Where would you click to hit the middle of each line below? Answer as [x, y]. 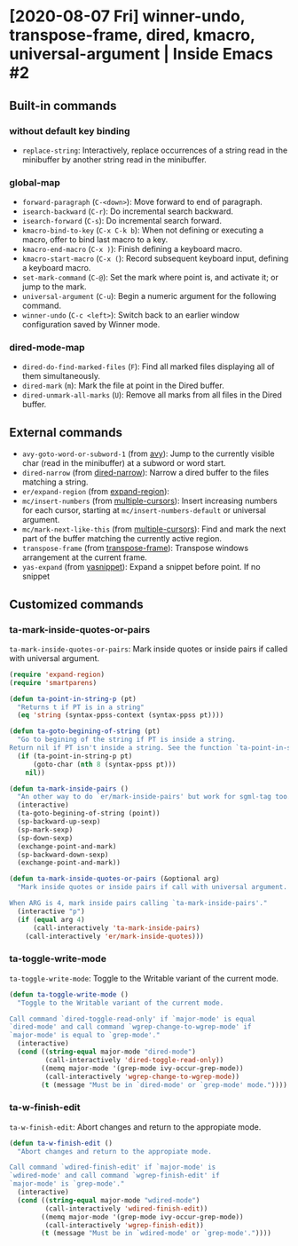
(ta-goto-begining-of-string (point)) [89, 814]
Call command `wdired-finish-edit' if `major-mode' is [113, 1167]
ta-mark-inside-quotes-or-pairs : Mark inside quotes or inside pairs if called [149, 649]
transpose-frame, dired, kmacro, [132, 35]
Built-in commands [63, 105]
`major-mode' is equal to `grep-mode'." [85, 1036]
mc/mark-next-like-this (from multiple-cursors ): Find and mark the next [154, 529]
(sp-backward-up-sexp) [59, 822]
